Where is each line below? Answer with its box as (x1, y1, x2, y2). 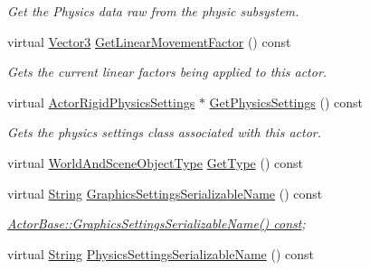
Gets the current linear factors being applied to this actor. (7, 62, 327, 81)
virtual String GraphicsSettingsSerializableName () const (7, 183, 323, 202)
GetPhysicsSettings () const (209, 92, 363, 111)
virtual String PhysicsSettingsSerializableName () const (7, 244, 315, 263)
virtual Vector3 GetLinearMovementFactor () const (7, 32, 291, 51)
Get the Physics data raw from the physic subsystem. (7, 2, 299, 20)
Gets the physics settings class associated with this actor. (7, 123, 322, 142)
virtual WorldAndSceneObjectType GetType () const (7, 153, 303, 172)
